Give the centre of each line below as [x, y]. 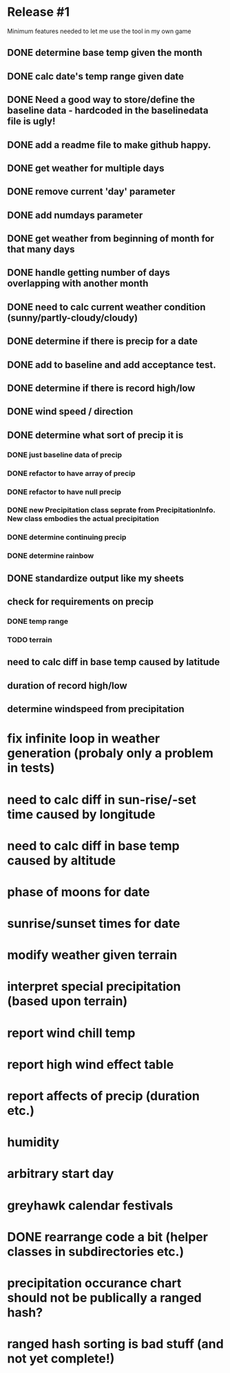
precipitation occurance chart [94, 1283]
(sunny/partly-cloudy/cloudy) [73, 318]
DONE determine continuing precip [67, 537]
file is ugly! [31, 121]
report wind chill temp [71, 1033]
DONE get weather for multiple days [86, 168]
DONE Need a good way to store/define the [101, 100]
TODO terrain [30, 640]
